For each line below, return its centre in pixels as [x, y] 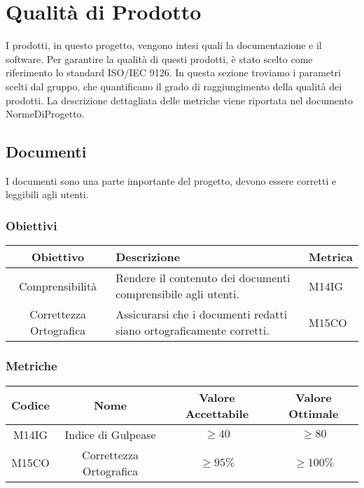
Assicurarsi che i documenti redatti [202, 314]
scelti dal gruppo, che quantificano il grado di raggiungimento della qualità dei [174, 86]
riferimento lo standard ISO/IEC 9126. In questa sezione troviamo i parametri [173, 72]
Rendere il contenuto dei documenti [203, 278]
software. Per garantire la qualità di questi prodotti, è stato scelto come [159, 58]
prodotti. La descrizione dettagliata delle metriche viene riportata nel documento [179, 100]
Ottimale [314, 413]
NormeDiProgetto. [45, 114]
